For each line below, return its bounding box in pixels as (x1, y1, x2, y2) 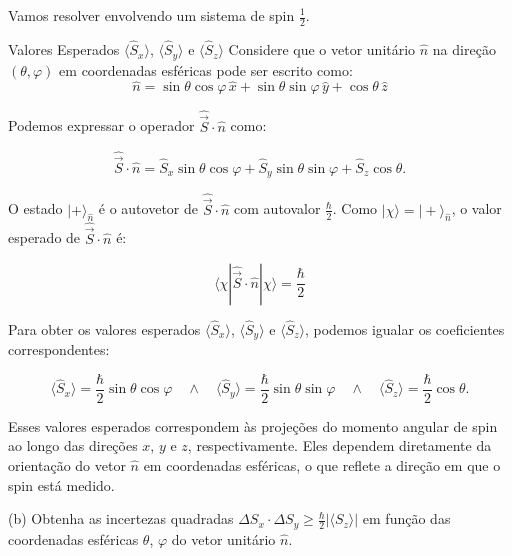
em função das (362, 508, 451, 529)
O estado (8, 198, 63, 219)
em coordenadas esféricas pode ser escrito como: (59, 59, 353, 80)
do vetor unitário (171, 528, 276, 549)
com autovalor (234, 198, 321, 219)
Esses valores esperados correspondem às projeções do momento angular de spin (8, 415, 498, 436)
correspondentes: (8, 339, 110, 360)
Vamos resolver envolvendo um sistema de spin (8, 5, 295, 25)
